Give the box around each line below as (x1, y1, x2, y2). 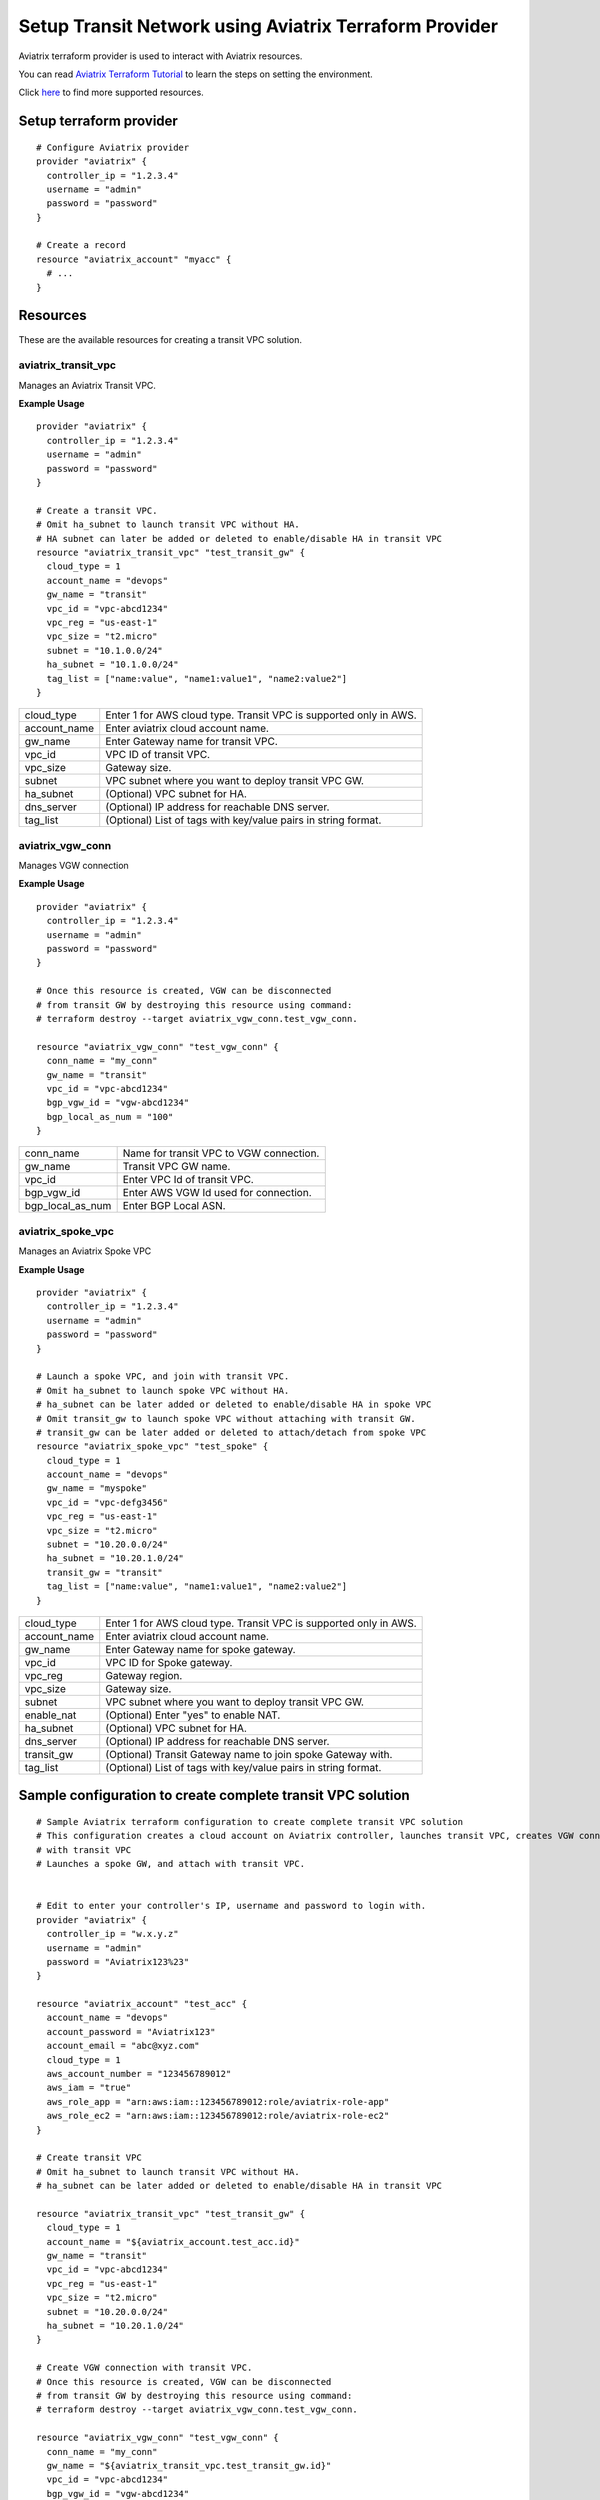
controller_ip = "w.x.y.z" (46, 1928, 179, 1940)
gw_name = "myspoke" (46, 1483, 148, 1494)
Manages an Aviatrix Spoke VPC (18, 1245, 152, 1257)
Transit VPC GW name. (122, 1160, 231, 1174)
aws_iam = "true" (46, 2082, 132, 2094)
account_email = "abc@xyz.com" (46, 2040, 200, 2052)
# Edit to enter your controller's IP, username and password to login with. (36, 1900, 427, 1912)
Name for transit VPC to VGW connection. (122, 1146, 320, 1160)
